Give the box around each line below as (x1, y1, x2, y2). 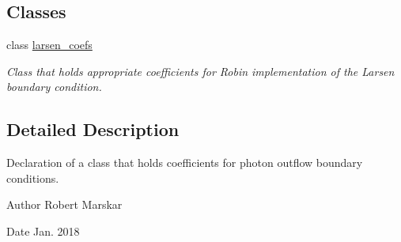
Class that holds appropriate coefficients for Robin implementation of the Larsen (6, 62, 395, 79)
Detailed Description (6, 117, 180, 142)
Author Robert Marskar (6, 196, 123, 213)
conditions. (6, 169, 59, 186)
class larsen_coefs (6, 36, 93, 53)
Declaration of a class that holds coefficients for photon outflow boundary (6, 154, 363, 171)
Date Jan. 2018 (6, 222, 80, 239)
